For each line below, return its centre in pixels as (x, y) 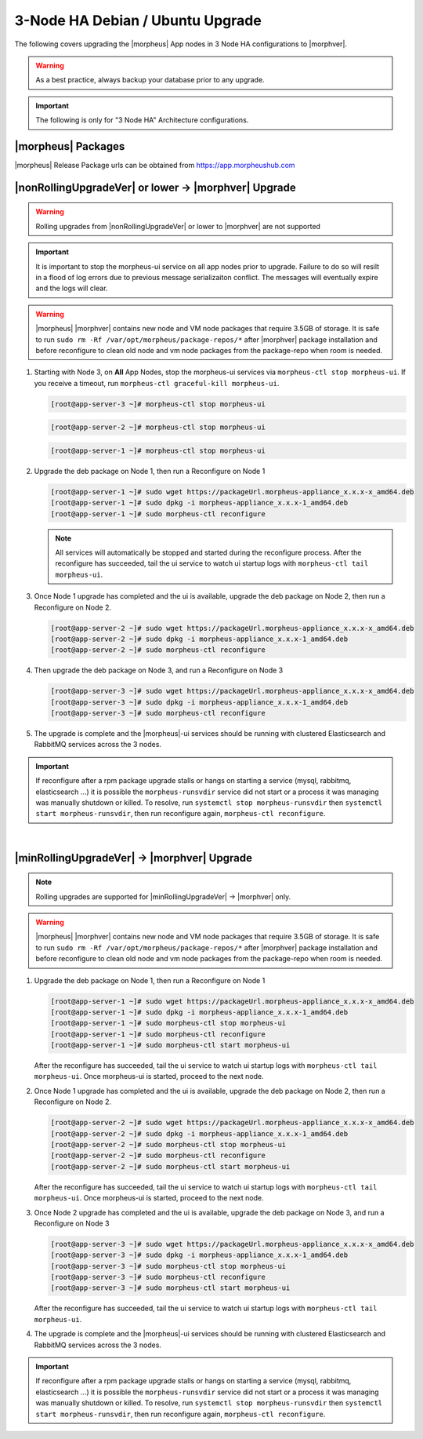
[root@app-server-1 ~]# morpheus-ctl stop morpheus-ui (158, 450)
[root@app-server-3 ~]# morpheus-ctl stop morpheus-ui (158, 404)
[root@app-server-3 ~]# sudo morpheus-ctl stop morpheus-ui (168, 1266)
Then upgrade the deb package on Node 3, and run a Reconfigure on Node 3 (159, 670)
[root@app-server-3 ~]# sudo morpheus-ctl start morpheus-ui (170, 1288)
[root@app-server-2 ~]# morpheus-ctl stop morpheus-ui (158, 427)
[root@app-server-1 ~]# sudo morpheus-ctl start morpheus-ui (170, 1045)
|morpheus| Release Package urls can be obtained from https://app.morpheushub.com (155, 166)
